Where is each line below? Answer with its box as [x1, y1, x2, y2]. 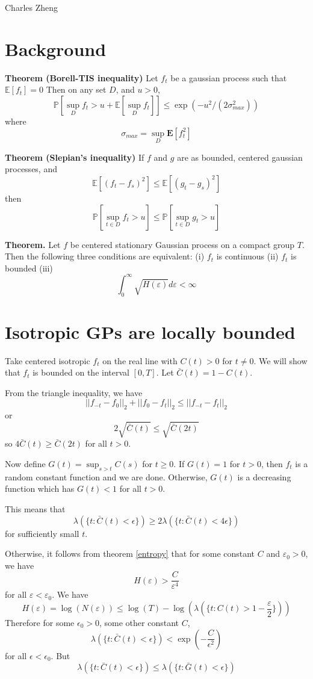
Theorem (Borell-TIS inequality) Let [5, 71, 158, 84]
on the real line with [102, 354, 178, 367]
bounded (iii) [5, 261, 53, 274]
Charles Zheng [5, 1, 58, 13]
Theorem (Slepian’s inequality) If [5, 150, 144, 163]
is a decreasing [237, 470, 291, 483]
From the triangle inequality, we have [5, 386, 143, 398]
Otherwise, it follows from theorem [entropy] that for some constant [5, 547, 255, 560]
